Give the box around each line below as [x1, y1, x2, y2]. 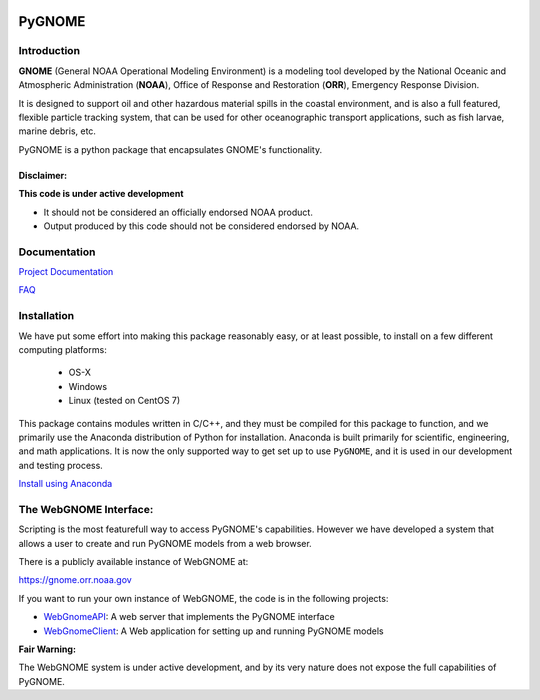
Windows [68, 380, 108, 392]
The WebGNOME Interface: [18, 502, 154, 516]
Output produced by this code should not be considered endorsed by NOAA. [43, 220, 360, 232]
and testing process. [18, 459, 104, 471]
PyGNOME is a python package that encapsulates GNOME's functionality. [18, 143, 323, 155]
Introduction [18, 44, 80, 58]
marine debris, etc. [18, 125, 97, 137]
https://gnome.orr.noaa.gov [18, 574, 132, 586]
